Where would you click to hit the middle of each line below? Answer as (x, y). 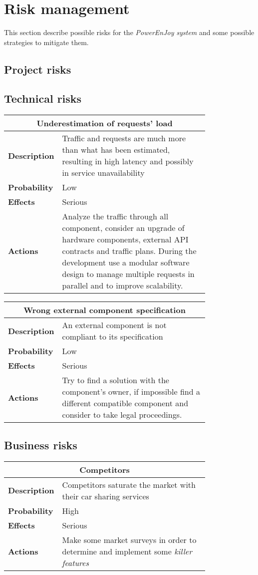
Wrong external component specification (105, 310)
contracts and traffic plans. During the (129, 251)
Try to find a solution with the (116, 380)
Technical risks (43, 98)
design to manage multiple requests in (128, 274)
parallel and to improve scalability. (123, 285)
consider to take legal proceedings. (122, 415)
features (75, 562)
